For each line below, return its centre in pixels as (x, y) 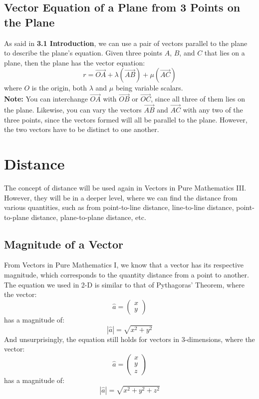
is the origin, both (59, 88)
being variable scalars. (149, 88)
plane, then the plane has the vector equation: (75, 62)
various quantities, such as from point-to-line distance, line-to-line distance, (119, 207)
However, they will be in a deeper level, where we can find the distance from (121, 197)
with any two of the (213, 109)
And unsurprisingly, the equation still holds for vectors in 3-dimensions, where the (129, 339)
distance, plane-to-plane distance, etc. (89, 217)
